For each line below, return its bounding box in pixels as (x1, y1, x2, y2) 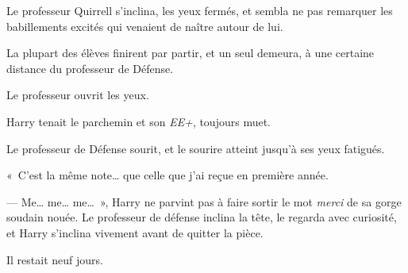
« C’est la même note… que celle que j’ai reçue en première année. (6, 167, 329, 183)
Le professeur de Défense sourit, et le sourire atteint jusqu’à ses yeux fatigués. (6, 140, 385, 156)
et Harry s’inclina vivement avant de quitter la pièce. (6, 224, 264, 240)
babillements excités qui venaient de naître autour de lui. (6, 17, 283, 34)
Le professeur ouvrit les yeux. (6, 87, 149, 103)
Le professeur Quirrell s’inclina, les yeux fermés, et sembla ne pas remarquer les (6, 2, 393, 18)
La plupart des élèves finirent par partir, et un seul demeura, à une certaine (6, 44, 375, 61)
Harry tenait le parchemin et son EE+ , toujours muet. (6, 113, 271, 129)
